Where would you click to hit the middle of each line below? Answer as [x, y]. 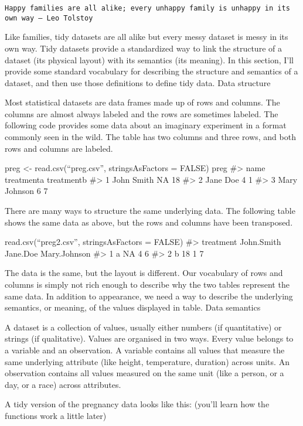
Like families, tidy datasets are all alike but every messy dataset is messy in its [147, 37]
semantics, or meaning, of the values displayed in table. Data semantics [133, 307]
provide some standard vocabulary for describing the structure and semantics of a [151, 71]
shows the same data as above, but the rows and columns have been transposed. [149, 222]
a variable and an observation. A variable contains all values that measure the [145, 350]
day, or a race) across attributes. [63, 384]
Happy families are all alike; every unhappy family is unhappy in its [147, 8]
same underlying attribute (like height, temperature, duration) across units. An [147, 361]
